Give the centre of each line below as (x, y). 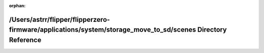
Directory (212, 30)
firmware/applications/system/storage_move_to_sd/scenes (103, 30)
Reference (25, 40)
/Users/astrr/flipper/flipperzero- (59, 19)
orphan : (17, 6)
